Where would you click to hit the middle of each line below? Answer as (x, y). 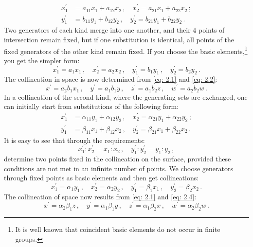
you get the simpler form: (42, 60)
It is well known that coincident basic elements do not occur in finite (118, 229)
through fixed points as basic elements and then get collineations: (101, 178)
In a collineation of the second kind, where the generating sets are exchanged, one (126, 97)
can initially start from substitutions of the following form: (91, 106)
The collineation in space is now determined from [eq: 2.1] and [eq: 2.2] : (111, 79)
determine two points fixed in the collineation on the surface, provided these (117, 158)
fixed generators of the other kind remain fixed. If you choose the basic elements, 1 (126, 50)
